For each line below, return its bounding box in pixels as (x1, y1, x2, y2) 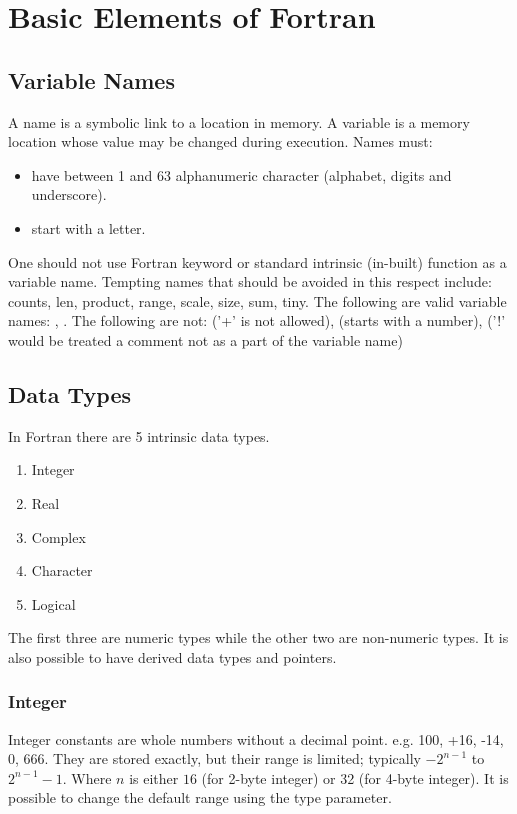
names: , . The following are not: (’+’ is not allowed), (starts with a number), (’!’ (8, 310, 506, 331)
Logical (31, 593, 76, 614)
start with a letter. (31, 217, 146, 238)
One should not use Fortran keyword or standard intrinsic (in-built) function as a (8, 251, 507, 272)
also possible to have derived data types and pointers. (8, 646, 337, 667)
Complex (31, 526, 86, 547)
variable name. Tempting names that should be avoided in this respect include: (8, 271, 492, 292)
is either (129, 767, 179, 788)
